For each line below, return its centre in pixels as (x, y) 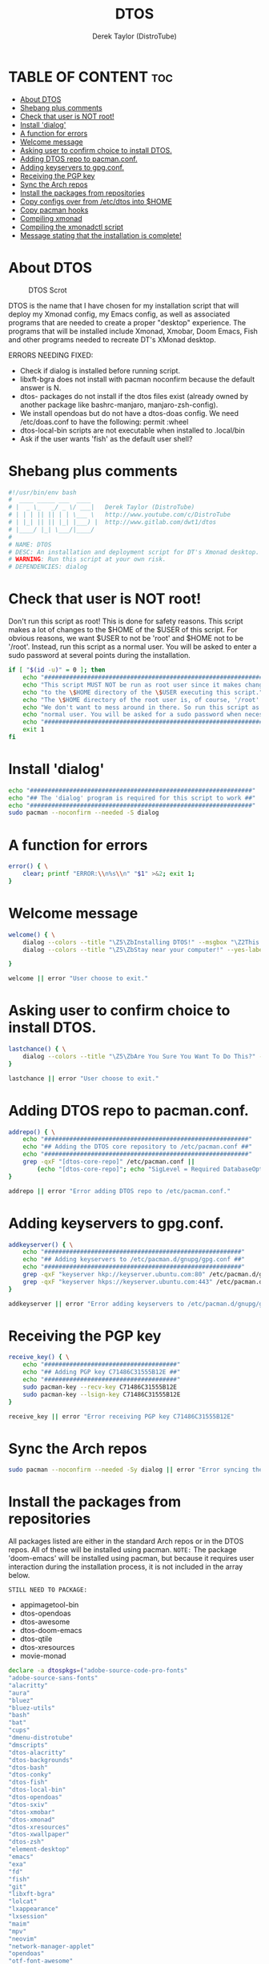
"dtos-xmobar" (32, 1812)
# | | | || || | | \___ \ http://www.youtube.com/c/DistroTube (119, 515)
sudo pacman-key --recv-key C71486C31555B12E (100, 1387)
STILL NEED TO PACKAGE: (48, 1590)
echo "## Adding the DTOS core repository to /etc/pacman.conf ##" (137, 1147)
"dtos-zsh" (26, 1842)
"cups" (19, 1730)
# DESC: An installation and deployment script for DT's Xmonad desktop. (134, 552)
